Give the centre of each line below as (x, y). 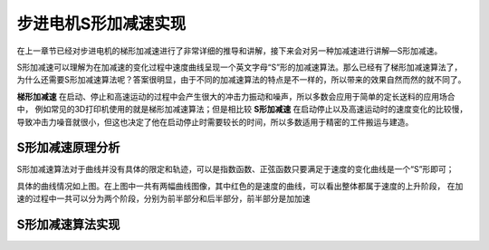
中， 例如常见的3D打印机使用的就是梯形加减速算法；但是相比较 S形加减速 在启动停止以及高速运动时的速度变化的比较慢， (242, 110)
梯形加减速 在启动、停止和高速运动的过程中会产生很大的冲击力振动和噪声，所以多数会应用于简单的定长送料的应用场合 (236, 96)
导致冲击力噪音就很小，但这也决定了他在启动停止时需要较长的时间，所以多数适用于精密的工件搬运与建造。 (215, 121)
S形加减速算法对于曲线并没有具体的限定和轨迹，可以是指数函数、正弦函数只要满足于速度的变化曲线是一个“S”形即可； (235, 169)
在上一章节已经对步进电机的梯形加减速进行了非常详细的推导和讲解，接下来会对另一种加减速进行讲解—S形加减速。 (230, 51)
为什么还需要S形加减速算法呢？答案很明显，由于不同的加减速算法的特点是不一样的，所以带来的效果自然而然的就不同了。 (241, 80)
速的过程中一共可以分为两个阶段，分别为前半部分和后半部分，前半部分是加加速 (163, 198)
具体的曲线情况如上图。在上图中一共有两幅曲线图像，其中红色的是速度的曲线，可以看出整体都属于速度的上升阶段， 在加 (240, 186)
